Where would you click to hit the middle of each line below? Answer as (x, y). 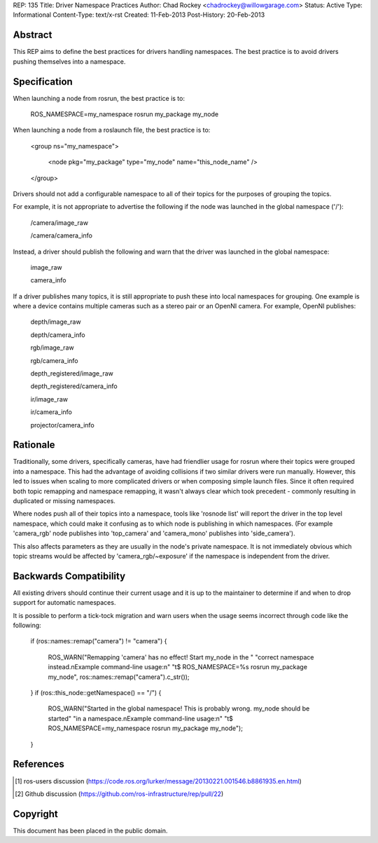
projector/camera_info (62, 425)
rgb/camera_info (54, 360)
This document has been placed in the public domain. (90, 830)
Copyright (36, 814)
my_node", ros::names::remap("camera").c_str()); (119, 677)
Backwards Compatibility (69, 576)
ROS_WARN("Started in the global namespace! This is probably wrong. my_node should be (179, 708)
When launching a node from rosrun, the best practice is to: (99, 98)
